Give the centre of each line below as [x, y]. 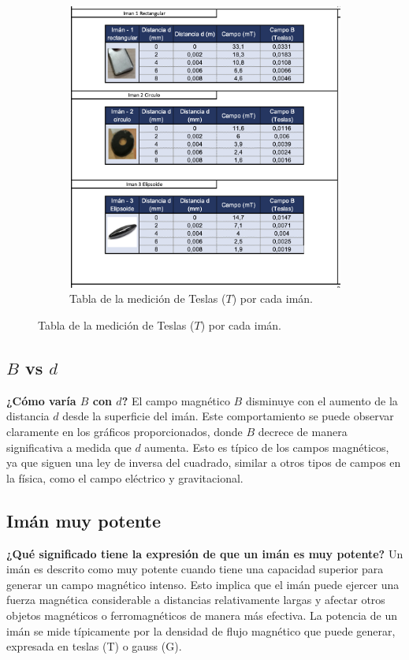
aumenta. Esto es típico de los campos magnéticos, [267, 447]
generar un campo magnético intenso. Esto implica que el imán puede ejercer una [203, 584]
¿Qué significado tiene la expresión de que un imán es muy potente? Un [205, 553]
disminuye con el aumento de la [322, 400]
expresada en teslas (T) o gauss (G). [94, 646]
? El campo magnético [176, 400]
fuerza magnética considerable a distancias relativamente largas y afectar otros [196, 600]
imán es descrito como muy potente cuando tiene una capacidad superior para [195, 569]
